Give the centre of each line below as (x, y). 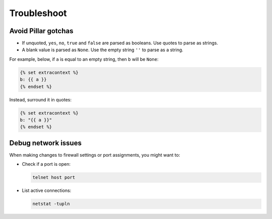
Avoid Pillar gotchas (41, 31)
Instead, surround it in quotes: (40, 99)
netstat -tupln (51, 204)
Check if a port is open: (46, 164)
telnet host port (54, 178)
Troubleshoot (38, 13)
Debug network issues (45, 143)
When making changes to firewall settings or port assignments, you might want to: (95, 155)
